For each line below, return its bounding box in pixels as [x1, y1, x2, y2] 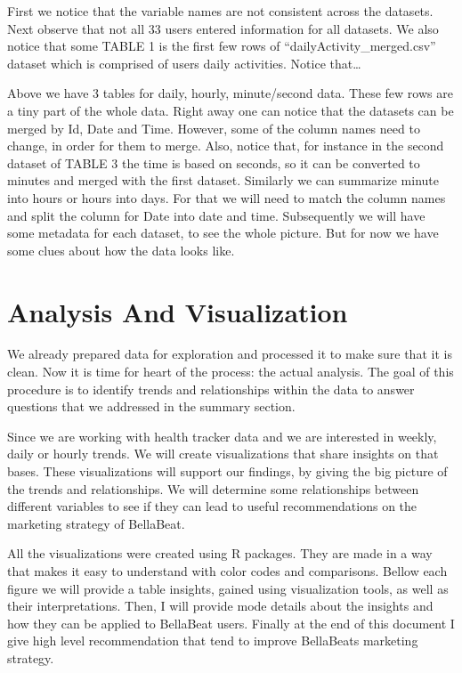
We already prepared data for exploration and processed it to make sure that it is [7, 345, 452, 363]
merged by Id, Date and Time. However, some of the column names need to [7, 118, 420, 137]
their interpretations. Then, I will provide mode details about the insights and [7, 596, 434, 615]
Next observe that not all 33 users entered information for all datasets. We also [7, 19, 439, 37]
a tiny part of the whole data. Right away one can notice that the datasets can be [7, 101, 454, 119]
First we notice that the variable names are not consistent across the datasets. [7, 2, 434, 20]
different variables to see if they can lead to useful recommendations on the [7, 497, 417, 515]
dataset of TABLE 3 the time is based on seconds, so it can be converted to [7, 153, 420, 172]
